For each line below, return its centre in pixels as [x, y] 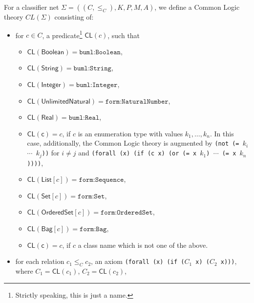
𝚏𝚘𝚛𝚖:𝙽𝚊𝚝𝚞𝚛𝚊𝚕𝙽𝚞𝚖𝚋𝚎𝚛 [137, 101]
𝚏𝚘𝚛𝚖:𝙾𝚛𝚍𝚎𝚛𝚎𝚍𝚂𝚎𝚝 [127, 213]
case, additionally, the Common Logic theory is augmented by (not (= [133, 143]
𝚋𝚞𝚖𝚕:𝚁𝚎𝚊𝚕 [84, 118]
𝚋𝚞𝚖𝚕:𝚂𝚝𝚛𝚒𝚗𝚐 [92, 69]
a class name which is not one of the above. [143, 245]
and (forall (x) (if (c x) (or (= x [138, 153]
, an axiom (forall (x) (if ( [138, 261]
